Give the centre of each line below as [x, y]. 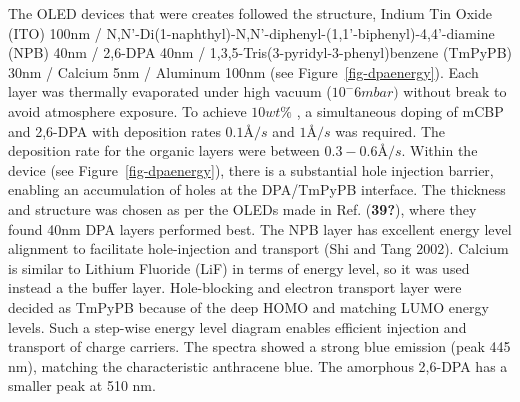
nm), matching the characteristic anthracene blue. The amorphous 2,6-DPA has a [258, 365]
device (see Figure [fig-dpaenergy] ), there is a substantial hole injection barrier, [251, 169]
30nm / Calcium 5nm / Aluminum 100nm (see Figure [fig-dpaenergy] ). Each [243, 71]
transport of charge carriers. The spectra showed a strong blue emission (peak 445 [259, 346]
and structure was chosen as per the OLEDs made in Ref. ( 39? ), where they [242, 208]
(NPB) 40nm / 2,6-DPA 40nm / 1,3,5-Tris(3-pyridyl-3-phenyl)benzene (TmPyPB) [260, 52]
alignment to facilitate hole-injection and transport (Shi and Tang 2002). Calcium [258, 248]
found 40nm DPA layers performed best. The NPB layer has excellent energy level [260, 228]
